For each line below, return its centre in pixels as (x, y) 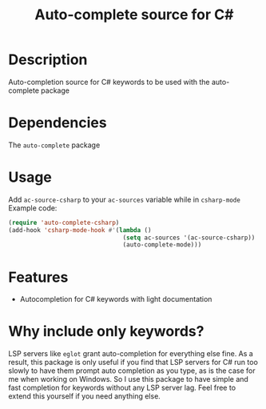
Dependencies (58, 123)
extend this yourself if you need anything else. (85, 396)
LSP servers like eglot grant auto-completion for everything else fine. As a (131, 354)
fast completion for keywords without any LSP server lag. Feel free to (122, 388)
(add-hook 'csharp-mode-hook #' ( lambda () (80, 230)
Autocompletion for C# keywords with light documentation (116, 299)
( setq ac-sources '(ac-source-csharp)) (189, 238)
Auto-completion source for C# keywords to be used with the (109, 82)
